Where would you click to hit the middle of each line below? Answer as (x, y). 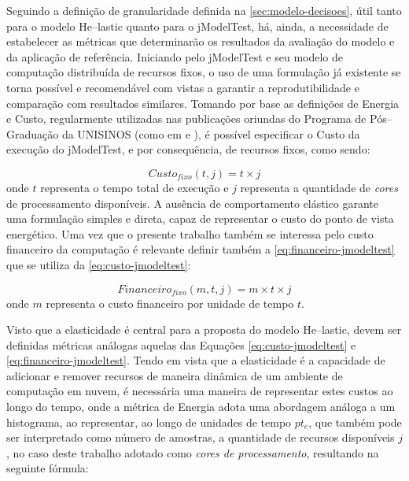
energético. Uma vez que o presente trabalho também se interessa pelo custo (190, 233)
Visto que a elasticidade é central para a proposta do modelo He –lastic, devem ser (204, 329)
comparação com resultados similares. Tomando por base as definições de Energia (203, 103)
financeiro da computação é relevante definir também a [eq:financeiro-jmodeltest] (201, 249)
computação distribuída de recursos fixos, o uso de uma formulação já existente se (204, 72)
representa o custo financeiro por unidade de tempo (170, 303)
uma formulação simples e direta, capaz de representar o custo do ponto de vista (200, 218)
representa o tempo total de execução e (134, 187)
